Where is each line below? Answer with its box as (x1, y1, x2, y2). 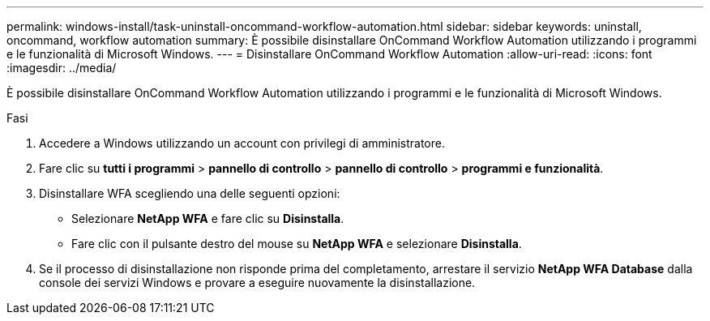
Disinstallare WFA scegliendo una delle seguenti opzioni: (39, 186, 340, 200)
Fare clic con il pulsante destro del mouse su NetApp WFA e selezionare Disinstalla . (71, 237, 522, 250)
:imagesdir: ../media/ (6, 61, 117, 75)
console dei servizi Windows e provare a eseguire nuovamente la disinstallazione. (39, 276, 476, 289)
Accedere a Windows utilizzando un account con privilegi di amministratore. (39, 136, 445, 150)
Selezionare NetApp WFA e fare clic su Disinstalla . (71, 212, 344, 225)
